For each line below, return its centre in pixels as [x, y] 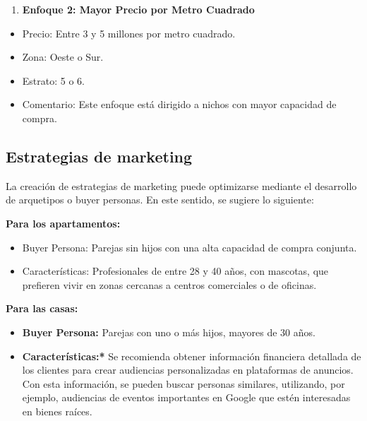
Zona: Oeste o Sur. [63, 57]
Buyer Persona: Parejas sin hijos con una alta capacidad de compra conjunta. [189, 247]
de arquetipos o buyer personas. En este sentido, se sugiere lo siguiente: [160, 200]
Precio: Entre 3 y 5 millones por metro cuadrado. [129, 33]
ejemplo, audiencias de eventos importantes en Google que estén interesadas [186, 397]
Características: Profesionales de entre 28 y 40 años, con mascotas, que [175, 271]
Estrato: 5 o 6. [53, 80]
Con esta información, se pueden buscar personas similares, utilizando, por [183, 383]
